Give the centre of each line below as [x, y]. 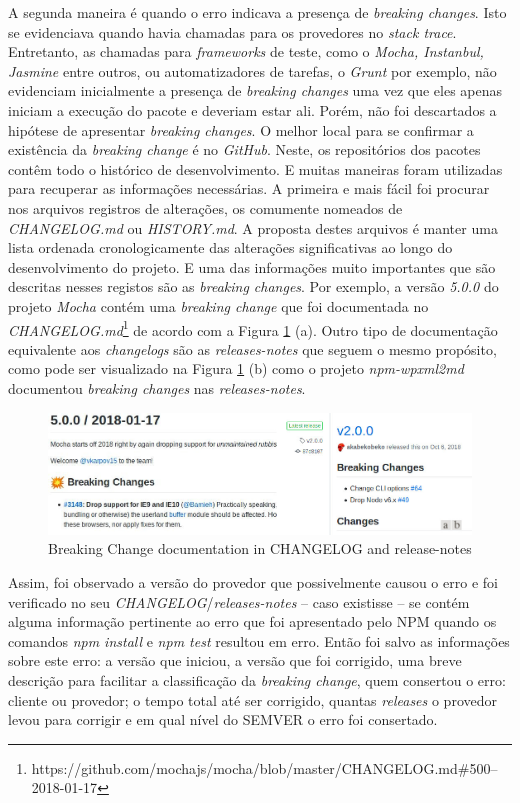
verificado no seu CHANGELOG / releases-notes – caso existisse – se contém [239, 601]
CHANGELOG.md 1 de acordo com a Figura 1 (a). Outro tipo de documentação [253, 328]
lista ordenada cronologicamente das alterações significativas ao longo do [230, 247]
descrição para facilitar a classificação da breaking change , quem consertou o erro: [257, 679]
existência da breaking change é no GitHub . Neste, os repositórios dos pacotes [244, 149]
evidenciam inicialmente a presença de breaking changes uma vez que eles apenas [255, 90]
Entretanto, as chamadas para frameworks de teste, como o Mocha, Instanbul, [246, 51]
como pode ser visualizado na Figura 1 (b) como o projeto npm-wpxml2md [236, 368]
